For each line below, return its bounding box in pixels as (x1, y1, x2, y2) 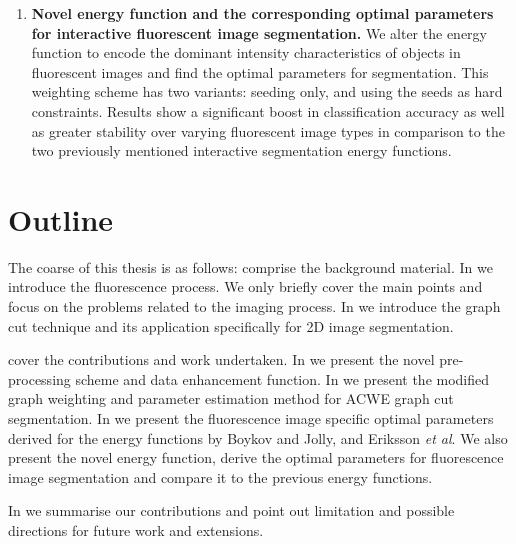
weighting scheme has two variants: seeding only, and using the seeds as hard (31, 81, 503, 102)
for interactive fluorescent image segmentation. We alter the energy (31, 22, 487, 43)
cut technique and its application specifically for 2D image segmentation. (8, 315, 454, 336)
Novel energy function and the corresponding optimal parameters (31, 3, 494, 23)
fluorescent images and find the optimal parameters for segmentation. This (31, 61, 489, 82)
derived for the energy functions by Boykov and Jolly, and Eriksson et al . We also (8, 427, 508, 448)
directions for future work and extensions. (8, 520, 264, 540)
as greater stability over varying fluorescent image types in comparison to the (31, 120, 505, 141)
